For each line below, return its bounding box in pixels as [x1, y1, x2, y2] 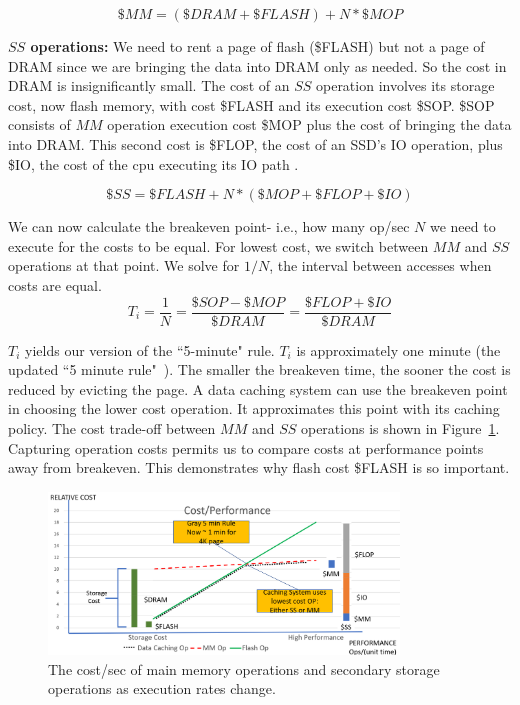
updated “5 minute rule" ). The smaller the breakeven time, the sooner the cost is [8, 359, 511, 380]
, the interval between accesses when [269, 255, 492, 276]
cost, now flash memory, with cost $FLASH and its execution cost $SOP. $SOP [8, 94, 495, 115]
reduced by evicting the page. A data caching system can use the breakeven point [8, 378, 508, 399]
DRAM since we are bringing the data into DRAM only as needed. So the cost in [8, 55, 507, 76]
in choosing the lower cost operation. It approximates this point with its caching [8, 398, 500, 419]
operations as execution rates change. [48, 678, 276, 699]
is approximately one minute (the [296, 339, 501, 360]
